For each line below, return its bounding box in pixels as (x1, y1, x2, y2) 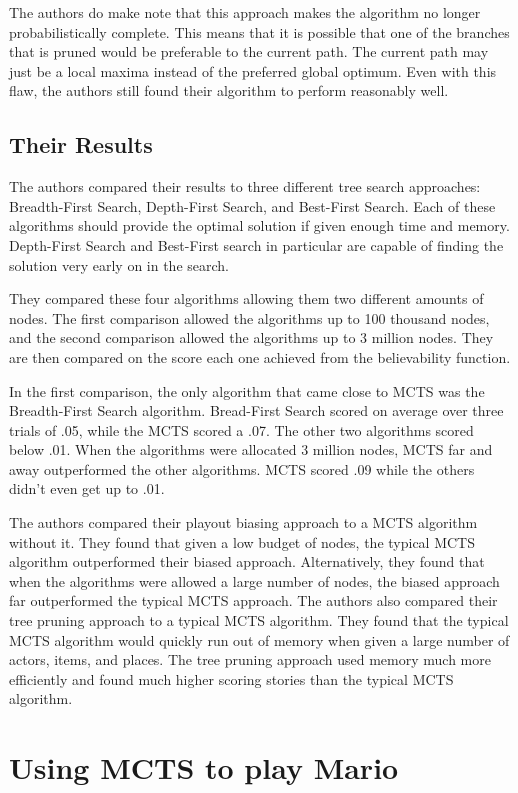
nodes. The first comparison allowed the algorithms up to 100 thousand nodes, (9, 307, 490, 328)
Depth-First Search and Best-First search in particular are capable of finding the (9, 234, 504, 255)
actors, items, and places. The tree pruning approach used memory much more (9, 649, 491, 670)
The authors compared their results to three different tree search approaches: (9, 176, 481, 197)
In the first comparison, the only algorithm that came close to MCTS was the (9, 380, 485, 401)
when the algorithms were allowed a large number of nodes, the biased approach (9, 570, 500, 591)
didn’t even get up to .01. (9, 478, 165, 499)
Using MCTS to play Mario (9, 747, 399, 788)
